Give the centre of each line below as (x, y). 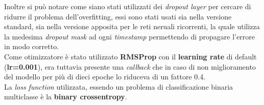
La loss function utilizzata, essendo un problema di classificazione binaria (119, 86)
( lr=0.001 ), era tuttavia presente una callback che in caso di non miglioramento (130, 66)
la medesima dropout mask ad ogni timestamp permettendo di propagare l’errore (129, 36)
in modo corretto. (32, 46)
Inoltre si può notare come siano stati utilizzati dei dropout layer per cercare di (128, 6)
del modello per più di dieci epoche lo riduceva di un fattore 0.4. (105, 77)
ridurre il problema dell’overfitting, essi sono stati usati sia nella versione (118, 16)
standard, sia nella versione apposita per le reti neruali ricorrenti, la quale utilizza (132, 26)
